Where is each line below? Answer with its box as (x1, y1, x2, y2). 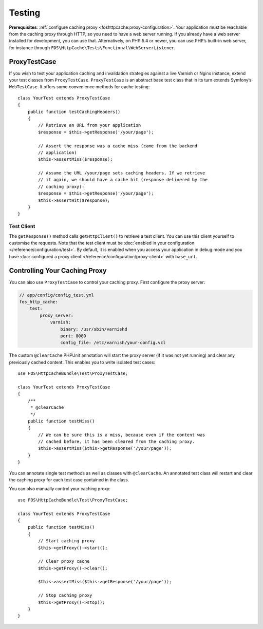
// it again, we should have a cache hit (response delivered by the (38, 177, 208, 183)
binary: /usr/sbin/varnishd (60, 326, 128, 332)
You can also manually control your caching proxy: (9, 486, 111, 492)
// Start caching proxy (38, 538, 95, 544)
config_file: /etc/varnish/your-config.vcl (60, 340, 166, 345)
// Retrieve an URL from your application (38, 122, 141, 128)
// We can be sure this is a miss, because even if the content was (38, 432, 206, 438)
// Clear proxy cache (38, 558, 90, 564)
